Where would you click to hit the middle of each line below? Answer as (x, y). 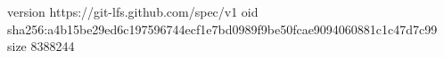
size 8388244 (41, 46)
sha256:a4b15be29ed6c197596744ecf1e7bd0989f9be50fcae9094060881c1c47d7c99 (222, 29)
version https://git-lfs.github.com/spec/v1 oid (133, 11)
